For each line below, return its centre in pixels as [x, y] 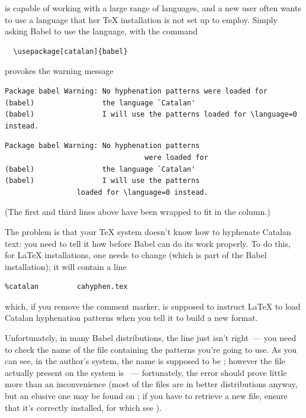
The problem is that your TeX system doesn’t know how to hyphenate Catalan [148, 231]
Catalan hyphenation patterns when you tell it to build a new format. [131, 318]
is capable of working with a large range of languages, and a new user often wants [153, 8]
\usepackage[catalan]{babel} [70, 51]
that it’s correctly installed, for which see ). [83, 407]
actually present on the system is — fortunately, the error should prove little [146, 372]
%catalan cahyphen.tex [66, 287]
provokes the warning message [59, 71]
